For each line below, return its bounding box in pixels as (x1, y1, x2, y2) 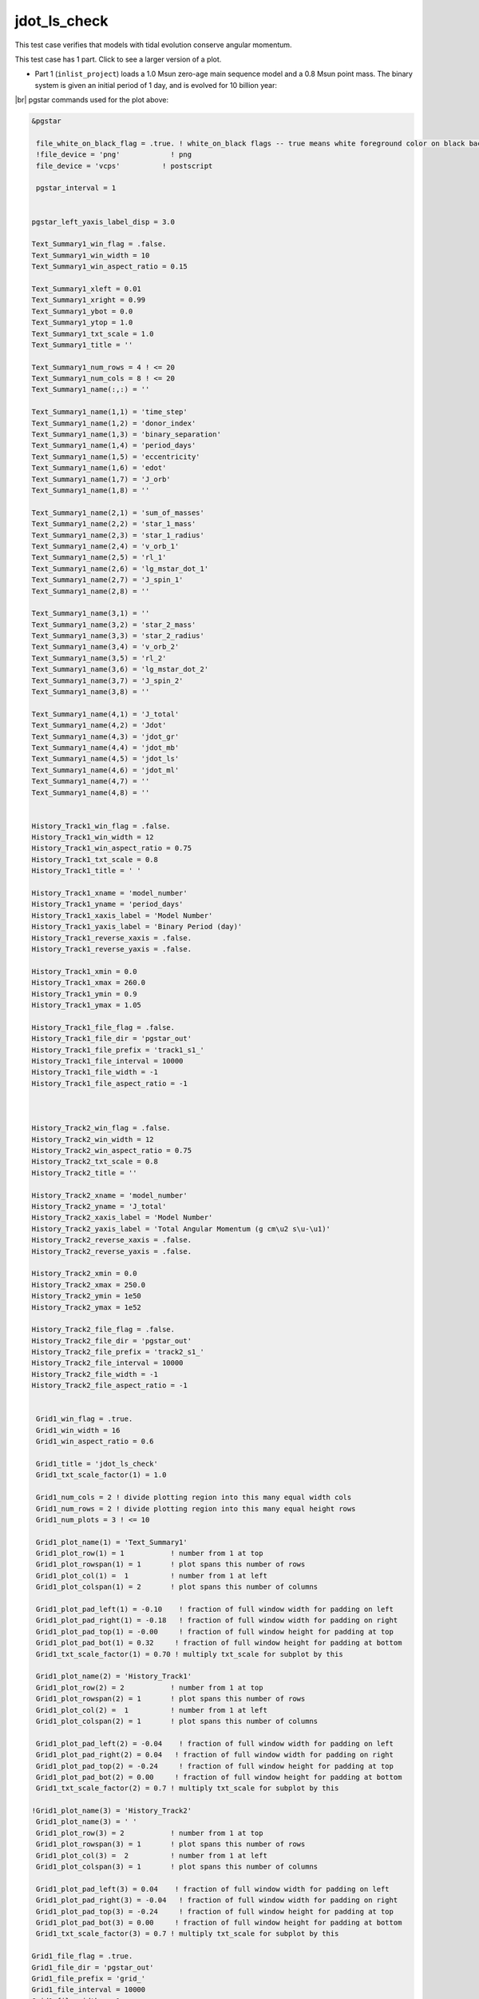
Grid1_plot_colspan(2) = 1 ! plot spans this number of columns (36, 1716, 319, 1726)
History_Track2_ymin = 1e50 (31, 1291, 141, 1301)
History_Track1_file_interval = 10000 (31, 1056, 184, 1065)
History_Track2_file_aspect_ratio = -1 (31, 1381, 188, 1391)
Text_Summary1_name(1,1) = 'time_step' (31, 408, 188, 417)
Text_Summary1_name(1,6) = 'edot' (31, 464, 167, 473)
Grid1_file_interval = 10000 (31, 1985, 146, 1994)
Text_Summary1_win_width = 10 (31, 250, 150, 260)
